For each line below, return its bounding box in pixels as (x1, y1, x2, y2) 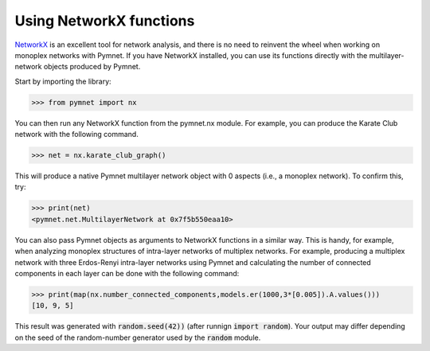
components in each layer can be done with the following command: (14, 268, 240, 278)
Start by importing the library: (14, 76, 111, 86)
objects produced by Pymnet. (43, 62, 141, 72)
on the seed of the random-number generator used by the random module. (14, 333, 261, 342)
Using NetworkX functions (14, 12, 195, 29)
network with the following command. (14, 130, 139, 139)
